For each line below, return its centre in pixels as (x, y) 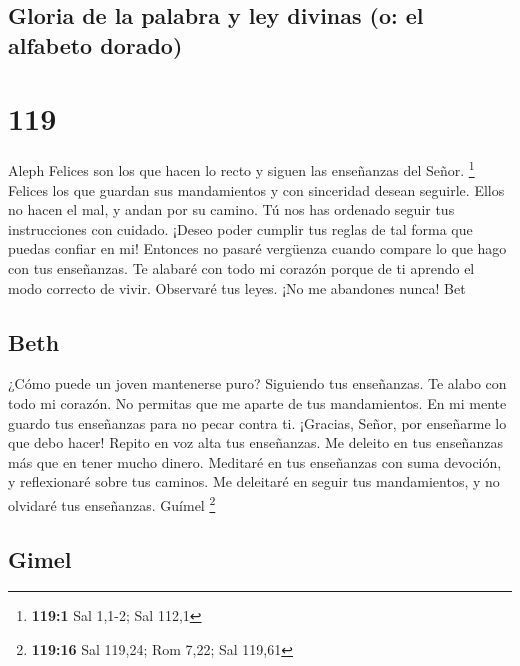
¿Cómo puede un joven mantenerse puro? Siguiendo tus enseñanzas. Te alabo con (257, 383)
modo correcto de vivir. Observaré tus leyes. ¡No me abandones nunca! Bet (237, 287)
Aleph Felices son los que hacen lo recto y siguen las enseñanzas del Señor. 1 (241, 168)
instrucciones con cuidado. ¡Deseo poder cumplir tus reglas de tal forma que (240, 228)
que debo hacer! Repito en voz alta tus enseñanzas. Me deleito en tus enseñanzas (255, 442)
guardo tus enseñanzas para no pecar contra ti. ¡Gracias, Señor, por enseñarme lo (257, 422)
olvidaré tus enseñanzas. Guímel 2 (112, 503)
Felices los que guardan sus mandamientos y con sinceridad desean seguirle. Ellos (256, 189)
